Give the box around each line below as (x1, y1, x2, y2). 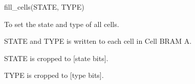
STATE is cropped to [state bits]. (4, 52, 109, 63)
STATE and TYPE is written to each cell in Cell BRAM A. (4, 36, 192, 46)
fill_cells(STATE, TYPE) (4, 2, 84, 12)
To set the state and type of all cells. (4, 18, 119, 29)
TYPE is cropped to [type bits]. (4, 70, 104, 80)
